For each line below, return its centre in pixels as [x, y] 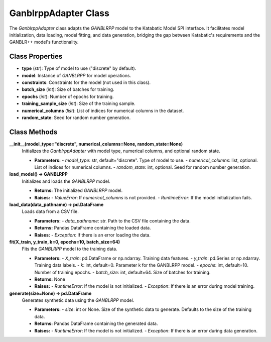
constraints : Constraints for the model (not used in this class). [86, 82]
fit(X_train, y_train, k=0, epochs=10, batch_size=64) [65, 242]
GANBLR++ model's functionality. [44, 42]
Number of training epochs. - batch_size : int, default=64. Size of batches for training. [122, 272]
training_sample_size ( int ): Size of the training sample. [79, 103]
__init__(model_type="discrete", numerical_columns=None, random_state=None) [96, 144]
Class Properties [36, 56]
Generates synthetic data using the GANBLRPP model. [78, 300]
